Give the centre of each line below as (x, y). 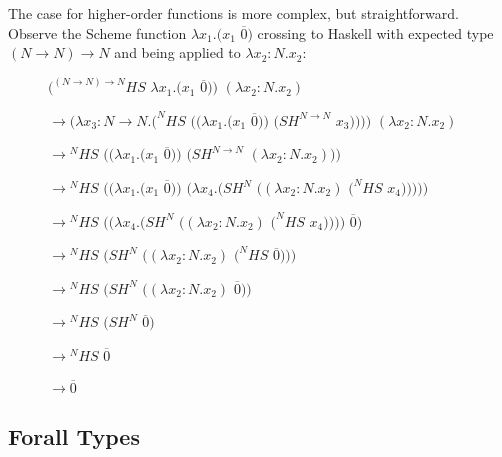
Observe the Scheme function (97, 32)
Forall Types (74, 436)
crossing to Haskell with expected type (375, 32)
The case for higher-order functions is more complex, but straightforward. (233, 13)
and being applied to (177, 52)
